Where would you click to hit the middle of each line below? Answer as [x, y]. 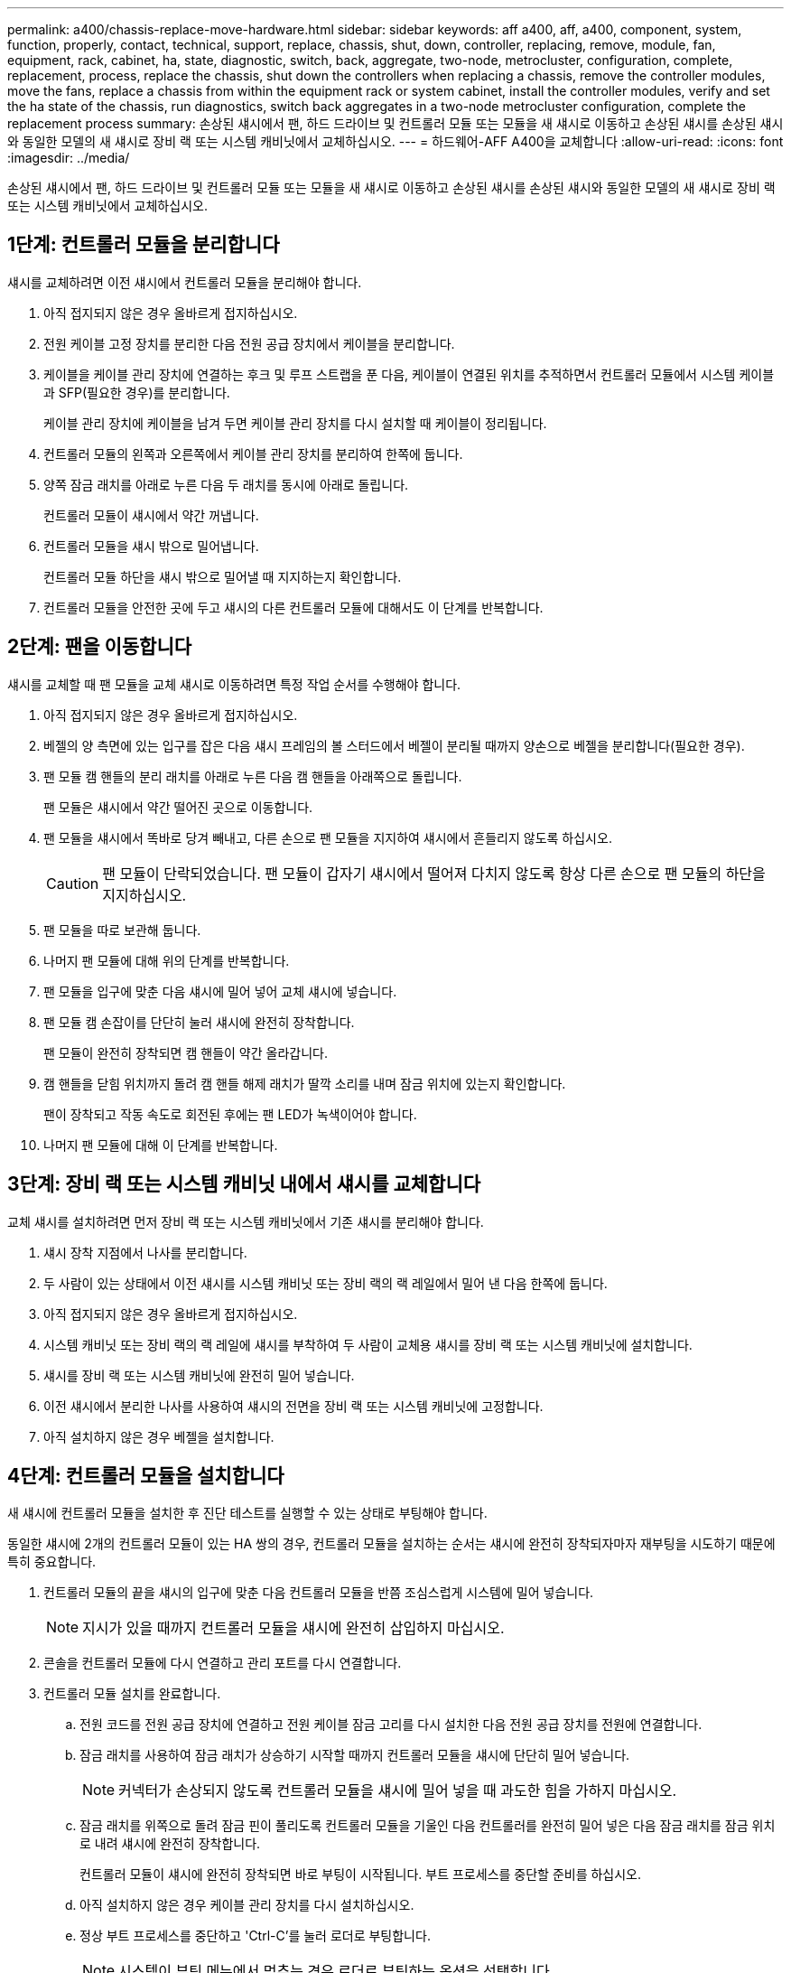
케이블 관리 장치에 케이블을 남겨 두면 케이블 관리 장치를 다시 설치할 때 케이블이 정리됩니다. [295, 423]
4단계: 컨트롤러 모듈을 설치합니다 [146, 1475]
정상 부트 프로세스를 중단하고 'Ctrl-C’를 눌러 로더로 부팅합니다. [255, 1936]
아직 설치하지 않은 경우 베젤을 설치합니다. [159, 1436]
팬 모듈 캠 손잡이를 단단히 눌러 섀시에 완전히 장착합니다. [199, 1022]
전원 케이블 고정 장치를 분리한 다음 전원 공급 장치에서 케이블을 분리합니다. [249, 343]
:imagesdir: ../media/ [69, 158]
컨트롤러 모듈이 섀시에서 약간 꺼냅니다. [151, 515]
